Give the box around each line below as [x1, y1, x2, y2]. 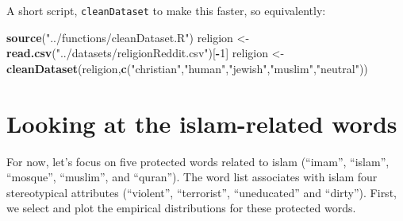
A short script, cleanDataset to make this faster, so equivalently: [6, 2, 326, 18]
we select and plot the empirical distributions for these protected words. [6, 200, 356, 216]
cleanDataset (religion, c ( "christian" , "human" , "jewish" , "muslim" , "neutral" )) [6, 60, 368, 76]
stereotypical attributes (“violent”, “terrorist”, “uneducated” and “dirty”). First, [6, 184, 397, 200]
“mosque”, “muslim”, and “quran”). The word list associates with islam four [6, 169, 378, 185]
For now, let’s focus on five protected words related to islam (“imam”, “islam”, [6, 153, 390, 169]
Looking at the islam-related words [6, 107, 397, 139]
